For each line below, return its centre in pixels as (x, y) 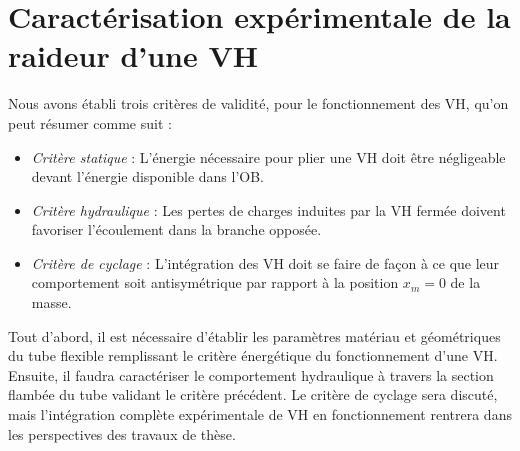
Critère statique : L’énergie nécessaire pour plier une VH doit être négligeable (268, 156)
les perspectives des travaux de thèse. (122, 433)
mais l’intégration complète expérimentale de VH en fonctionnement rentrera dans (260, 414)
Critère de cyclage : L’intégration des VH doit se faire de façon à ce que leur (265, 262)
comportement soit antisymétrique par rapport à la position (215, 282)
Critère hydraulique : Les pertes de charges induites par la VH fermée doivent (268, 209)
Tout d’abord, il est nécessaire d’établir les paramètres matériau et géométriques (254, 335)
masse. (51, 302)
